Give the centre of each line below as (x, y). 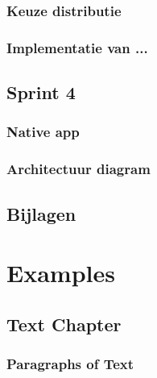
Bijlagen (41, 213)
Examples (61, 273)
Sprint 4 (41, 92)
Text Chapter (64, 324)
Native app (43, 132)
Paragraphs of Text (70, 364)
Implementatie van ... (77, 47)
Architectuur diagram (78, 169)
